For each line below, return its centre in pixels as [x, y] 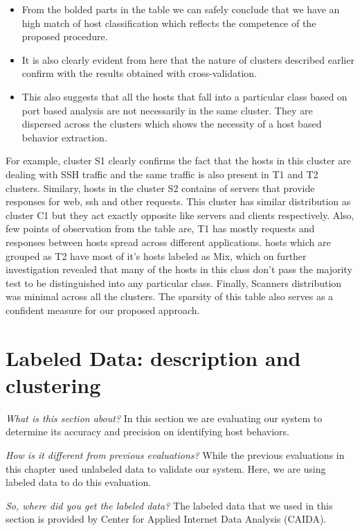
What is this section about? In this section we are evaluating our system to [164, 418]
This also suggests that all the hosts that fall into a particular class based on [184, 96]
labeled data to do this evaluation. [79, 482]
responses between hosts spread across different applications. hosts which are [168, 242]
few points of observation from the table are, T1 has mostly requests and [160, 228]
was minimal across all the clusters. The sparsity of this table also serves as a [170, 296]
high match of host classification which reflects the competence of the [169, 23]
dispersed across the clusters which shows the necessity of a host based [172, 124]
